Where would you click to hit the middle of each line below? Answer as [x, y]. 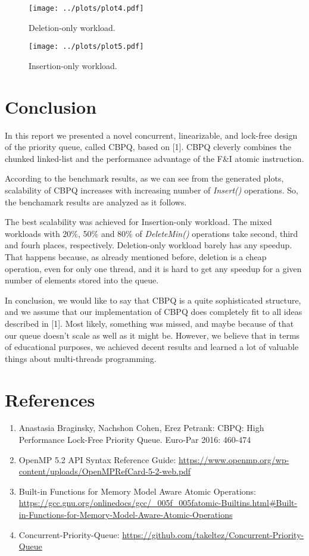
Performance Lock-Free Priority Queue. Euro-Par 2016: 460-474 [135, 440]
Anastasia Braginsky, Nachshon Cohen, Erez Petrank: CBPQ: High [141, 428]
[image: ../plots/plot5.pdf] [86, 47]
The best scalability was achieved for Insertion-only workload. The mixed [138, 222]
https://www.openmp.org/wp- [234, 459]
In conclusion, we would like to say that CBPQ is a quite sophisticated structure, [153, 300]
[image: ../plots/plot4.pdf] [86, 8]
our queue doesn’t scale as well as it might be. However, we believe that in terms [152, 335]
